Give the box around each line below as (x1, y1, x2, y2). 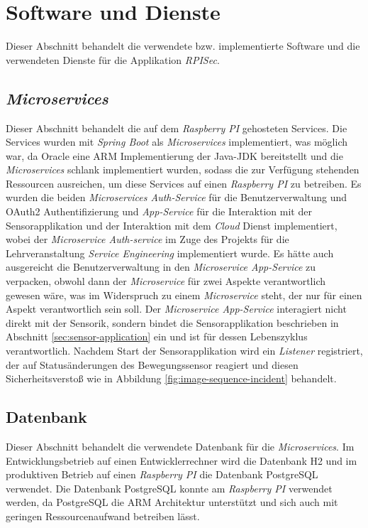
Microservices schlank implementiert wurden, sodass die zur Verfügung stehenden (6, 162, 359, 177)
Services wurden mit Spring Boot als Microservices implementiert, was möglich (6, 134, 347, 149)
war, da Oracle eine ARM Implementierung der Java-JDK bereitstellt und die (6, 148, 343, 163)
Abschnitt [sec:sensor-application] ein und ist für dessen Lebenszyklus (6, 329, 308, 344)
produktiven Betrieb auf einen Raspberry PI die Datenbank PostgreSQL (6, 467, 318, 482)
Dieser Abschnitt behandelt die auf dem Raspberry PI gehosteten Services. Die (6, 120, 347, 135)
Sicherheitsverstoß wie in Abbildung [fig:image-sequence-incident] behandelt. (6, 371, 337, 386)
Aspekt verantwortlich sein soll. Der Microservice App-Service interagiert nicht (6, 301, 347, 316)
